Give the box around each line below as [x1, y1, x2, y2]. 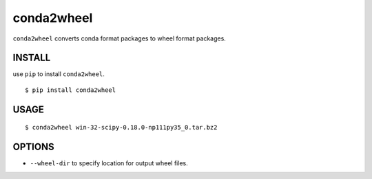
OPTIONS [12, 141, 54, 153]
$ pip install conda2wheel [25, 86, 116, 94]
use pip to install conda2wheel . [12, 70, 105, 78]
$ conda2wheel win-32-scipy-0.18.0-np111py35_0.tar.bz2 [25, 123, 218, 132]
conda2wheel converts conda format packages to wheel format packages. [12, 34, 227, 43]
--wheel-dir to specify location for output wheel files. [30, 159, 189, 167]
